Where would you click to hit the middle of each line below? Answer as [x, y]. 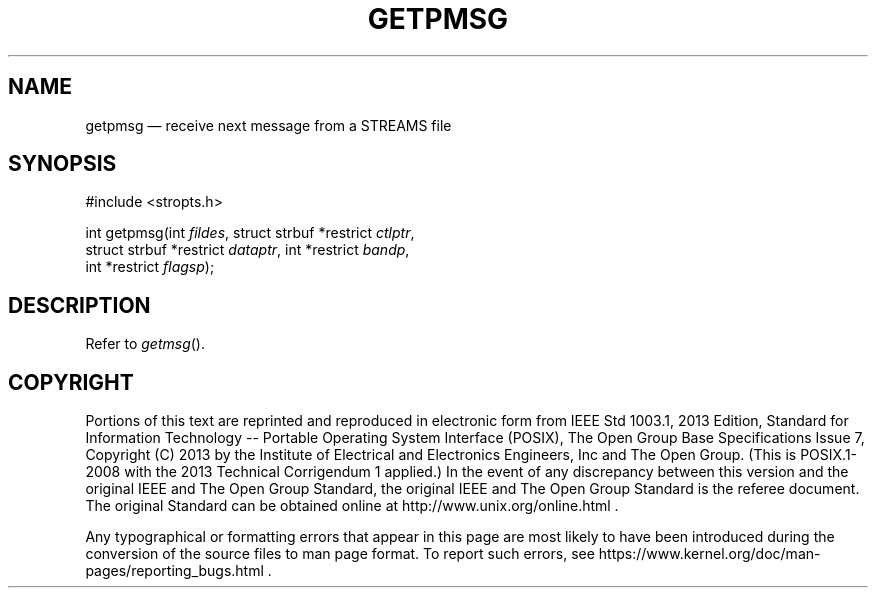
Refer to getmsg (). [145, 344]
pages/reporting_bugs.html [174, 571]
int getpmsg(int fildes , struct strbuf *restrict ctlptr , [250, 233]
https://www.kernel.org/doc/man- [709, 554]
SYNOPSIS [62, 164]
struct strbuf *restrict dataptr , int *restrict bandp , [247, 250]
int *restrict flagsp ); [150, 267]
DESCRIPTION [79, 305]
